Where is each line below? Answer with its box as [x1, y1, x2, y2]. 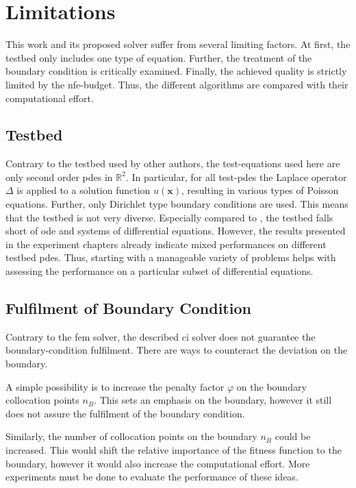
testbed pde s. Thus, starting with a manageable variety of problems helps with [5, 250, 336, 265]
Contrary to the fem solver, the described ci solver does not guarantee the [5, 329, 316, 343]
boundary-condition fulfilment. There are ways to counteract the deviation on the [5, 343, 348, 357]
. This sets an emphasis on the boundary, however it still [94, 393, 332, 407]
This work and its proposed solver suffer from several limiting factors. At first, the [5, 37, 351, 51]
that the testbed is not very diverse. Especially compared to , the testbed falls [5, 210, 333, 224]
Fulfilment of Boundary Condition [5, 297, 251, 319]
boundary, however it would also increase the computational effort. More [5, 456, 310, 470]
